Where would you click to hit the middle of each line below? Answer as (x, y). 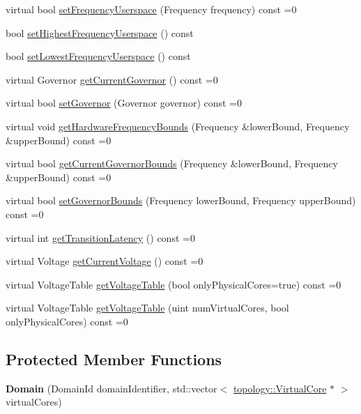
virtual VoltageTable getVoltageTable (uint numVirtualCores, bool (147, 308)
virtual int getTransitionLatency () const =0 (100, 237)
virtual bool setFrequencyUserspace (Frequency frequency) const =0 (151, 9)
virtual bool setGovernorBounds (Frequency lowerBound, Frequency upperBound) (181, 200)
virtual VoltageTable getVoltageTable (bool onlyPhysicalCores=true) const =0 (174, 284)
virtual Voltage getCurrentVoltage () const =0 (105, 261)
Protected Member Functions (114, 359)
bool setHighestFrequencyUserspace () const (100, 32)
